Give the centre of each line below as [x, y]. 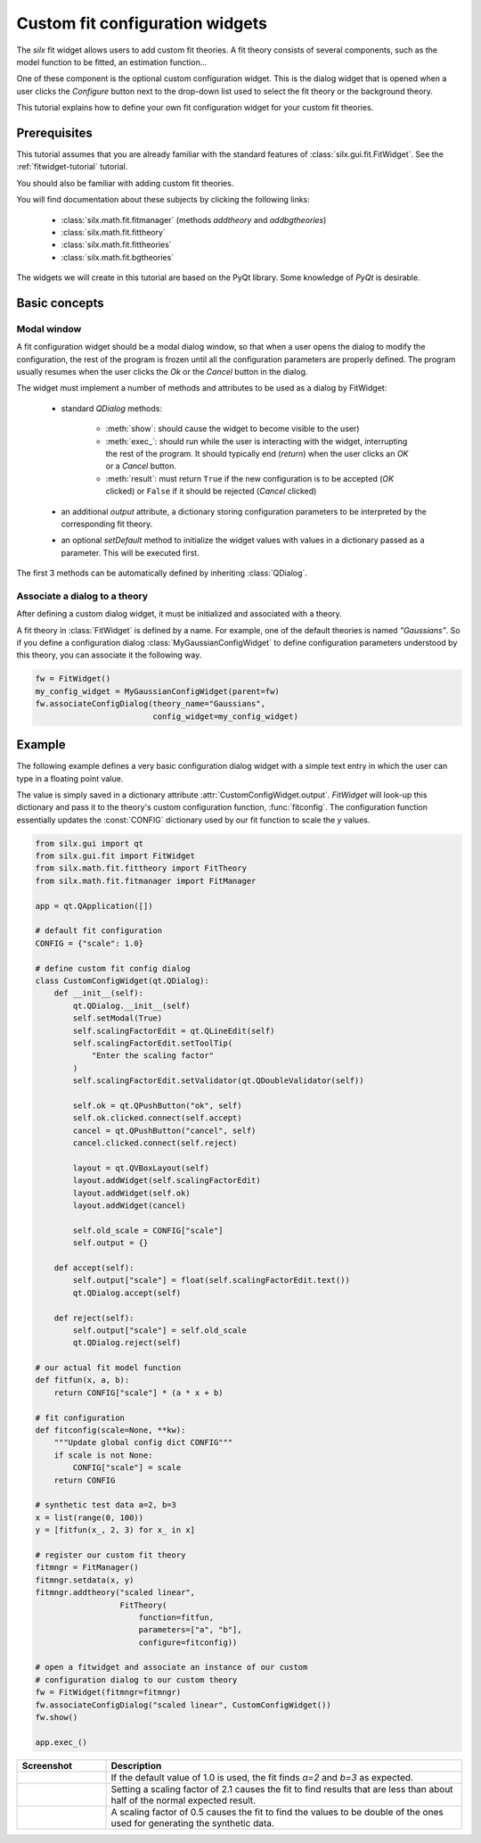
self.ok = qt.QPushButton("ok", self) [157, 1105]
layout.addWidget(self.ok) [131, 1193]
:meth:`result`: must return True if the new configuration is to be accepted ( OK [250, 478]
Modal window [49, 328]
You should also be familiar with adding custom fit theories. [125, 183]
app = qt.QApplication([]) [94, 906]
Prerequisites [54, 132]
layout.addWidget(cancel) [129, 1206]
